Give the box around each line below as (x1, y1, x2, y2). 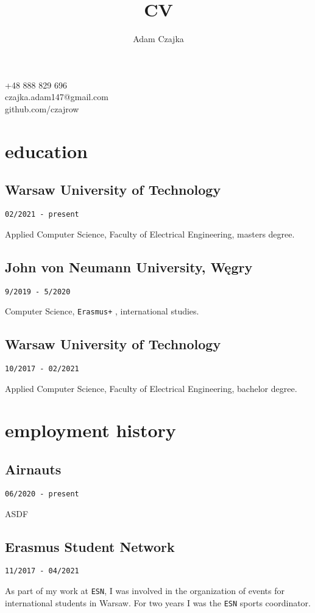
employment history (5, 418, 176, 443)
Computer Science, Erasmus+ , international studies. (5, 305, 199, 317)
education (5, 138, 88, 163)
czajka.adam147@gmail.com (5, 90, 108, 103)
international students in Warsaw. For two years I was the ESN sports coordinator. (5, 596, 311, 609)
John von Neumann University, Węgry (5, 257, 253, 276)
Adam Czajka (133, 32, 184, 45)
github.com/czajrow (5, 102, 79, 115)
